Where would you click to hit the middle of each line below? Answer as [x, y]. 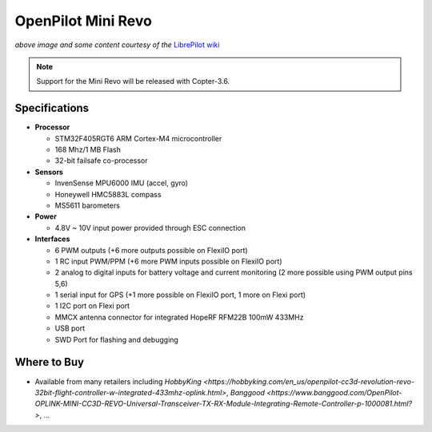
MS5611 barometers [87, 205]
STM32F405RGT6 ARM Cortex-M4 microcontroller [138, 138]
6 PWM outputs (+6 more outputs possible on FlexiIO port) [151, 250]
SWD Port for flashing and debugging [117, 339]
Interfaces [52, 239]
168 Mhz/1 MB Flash [88, 150]
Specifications [52, 108]
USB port [70, 328]
